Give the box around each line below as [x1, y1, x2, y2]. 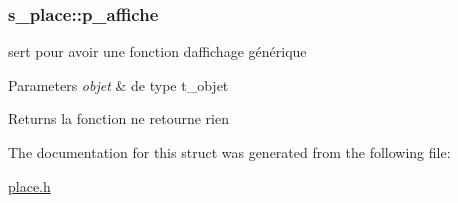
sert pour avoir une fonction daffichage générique [8, 41, 307, 62]
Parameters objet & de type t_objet [8, 74, 229, 95]
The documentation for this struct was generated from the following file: [8, 142, 451, 162]
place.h [8, 175, 51, 196]
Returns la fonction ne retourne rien [8, 108, 229, 129]
